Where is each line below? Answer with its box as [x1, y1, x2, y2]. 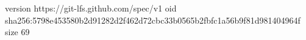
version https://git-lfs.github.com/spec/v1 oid [5, 2, 177, 14]
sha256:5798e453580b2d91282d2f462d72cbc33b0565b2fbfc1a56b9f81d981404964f [5, 13, 301, 26]
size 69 [5, 25, 30, 38]
